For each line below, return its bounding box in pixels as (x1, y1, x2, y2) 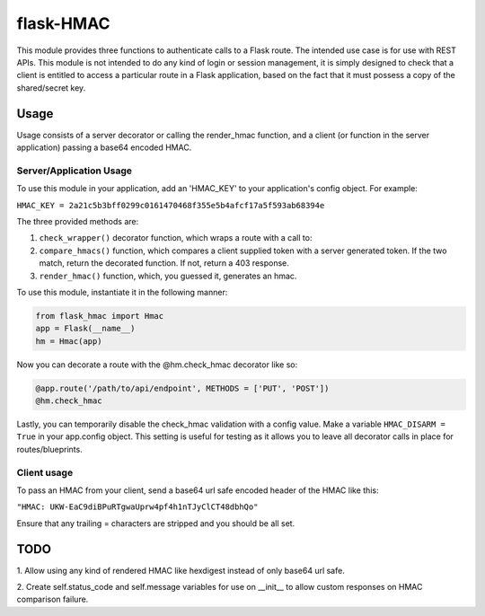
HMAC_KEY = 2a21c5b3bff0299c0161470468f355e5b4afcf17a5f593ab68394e (16, 200, 325, 210)
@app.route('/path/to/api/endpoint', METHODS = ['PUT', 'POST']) (35, 383, 330, 393)
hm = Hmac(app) (35, 336, 102, 346)
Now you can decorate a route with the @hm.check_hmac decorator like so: (16, 359, 298, 370)
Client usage (16, 466, 74, 479)
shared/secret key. (16, 82, 86, 93)
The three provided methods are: (16, 216, 139, 226)
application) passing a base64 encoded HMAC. (16, 142, 192, 153)
